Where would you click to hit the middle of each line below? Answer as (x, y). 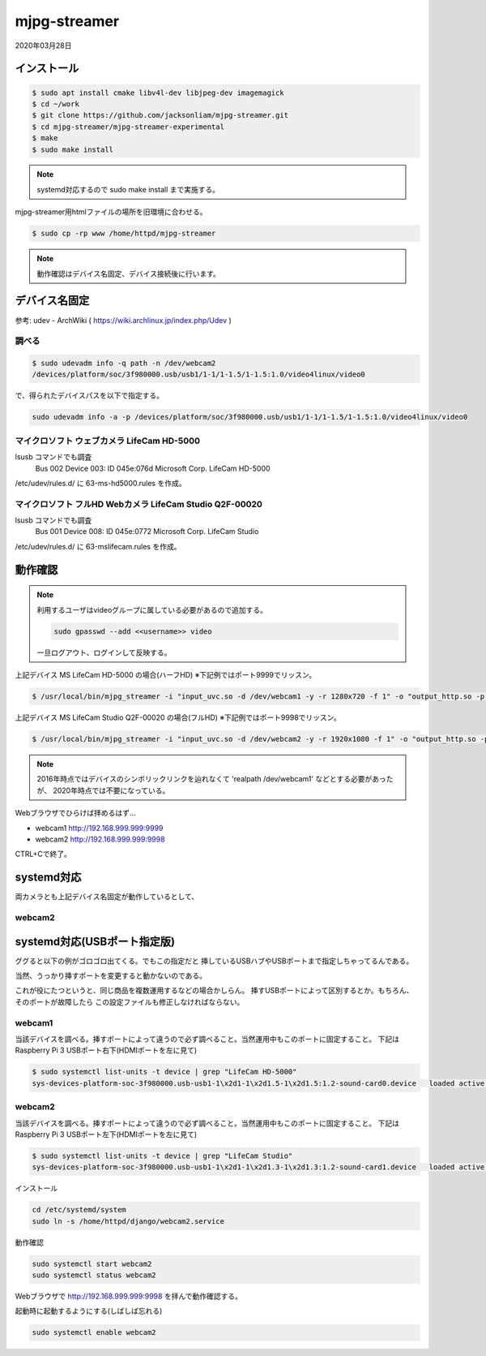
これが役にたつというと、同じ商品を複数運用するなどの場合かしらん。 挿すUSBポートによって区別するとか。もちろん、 (214, 991)
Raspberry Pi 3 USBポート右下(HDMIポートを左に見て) (106, 1050)
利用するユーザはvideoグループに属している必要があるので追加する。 (152, 609)
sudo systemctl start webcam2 (92, 1263)
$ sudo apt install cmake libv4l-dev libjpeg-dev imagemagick (158, 93)
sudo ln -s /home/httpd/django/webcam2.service (128, 1221)
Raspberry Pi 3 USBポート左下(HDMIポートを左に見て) (106, 1134)
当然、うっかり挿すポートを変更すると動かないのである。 (111, 976)
